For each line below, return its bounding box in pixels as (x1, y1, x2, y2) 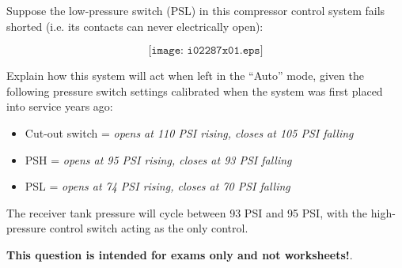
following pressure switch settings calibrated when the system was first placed (6, 82, 383, 99)
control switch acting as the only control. (49, 220, 248, 236)
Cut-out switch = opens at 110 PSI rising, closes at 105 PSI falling (25, 124, 354, 141)
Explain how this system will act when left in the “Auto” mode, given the (6, 67, 364, 84)
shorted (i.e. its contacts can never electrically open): (6, 17, 264, 34)
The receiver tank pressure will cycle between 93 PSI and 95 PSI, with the (6, 204, 368, 221)
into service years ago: (6, 98, 113, 115)
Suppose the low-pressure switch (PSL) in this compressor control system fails (6, 2, 385, 18)
